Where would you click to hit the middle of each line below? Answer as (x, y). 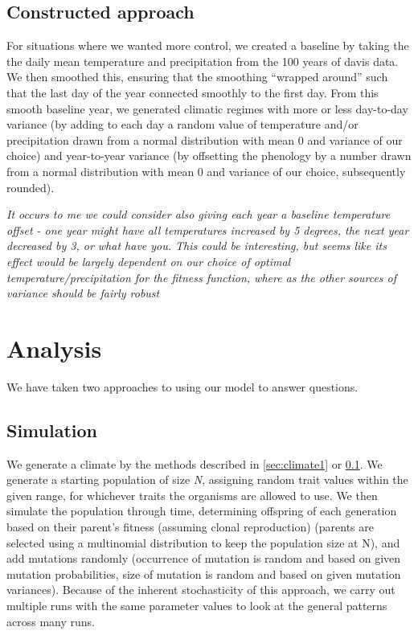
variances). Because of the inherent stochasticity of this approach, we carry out (201, 590)
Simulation (52, 430)
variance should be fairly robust (83, 293)
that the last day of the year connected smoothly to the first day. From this (193, 92)
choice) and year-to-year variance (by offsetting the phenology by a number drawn (209, 156)
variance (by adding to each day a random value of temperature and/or (182, 124)
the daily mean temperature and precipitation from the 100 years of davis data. (203, 61)
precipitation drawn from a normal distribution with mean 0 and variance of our (205, 139)
